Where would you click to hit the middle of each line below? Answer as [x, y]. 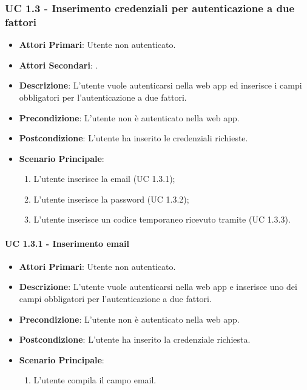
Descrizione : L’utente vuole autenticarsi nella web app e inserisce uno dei [158, 287]
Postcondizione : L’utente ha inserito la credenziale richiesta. [135, 339]
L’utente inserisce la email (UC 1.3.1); [104, 179]
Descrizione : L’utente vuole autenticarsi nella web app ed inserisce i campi [160, 85]
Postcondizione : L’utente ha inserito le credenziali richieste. [133, 138]
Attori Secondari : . [59, 65]
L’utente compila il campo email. [95, 380]
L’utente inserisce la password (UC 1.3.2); [111, 199]
